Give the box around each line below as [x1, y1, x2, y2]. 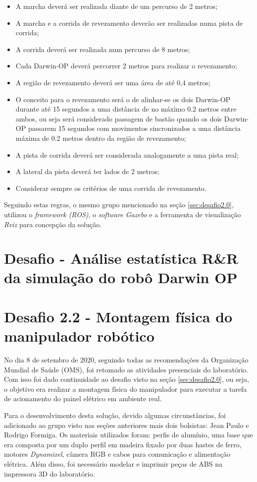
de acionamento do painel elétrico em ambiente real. [4, 393, 162, 404]
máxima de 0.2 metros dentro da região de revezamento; [15, 132, 186, 143]
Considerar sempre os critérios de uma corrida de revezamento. [15, 182, 206, 193]
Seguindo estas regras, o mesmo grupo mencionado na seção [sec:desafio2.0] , [4, 199, 234, 210]
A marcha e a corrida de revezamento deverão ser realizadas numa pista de [15, 17, 243, 28]
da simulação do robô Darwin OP [4, 267, 238, 288]
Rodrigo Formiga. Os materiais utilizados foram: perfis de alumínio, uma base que [4, 429, 253, 440]
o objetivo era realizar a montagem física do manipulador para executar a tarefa [4, 383, 247, 394]
